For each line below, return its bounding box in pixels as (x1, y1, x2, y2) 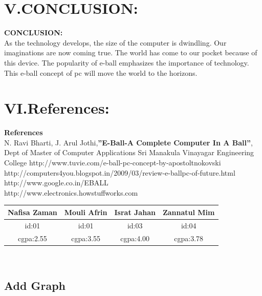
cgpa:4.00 (120, 232, 150, 243)
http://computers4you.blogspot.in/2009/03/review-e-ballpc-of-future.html (4, 167, 235, 178)
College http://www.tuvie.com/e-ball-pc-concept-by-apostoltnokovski (4, 157, 221, 167)
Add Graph (4, 277, 65, 293)
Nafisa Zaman (8, 206, 57, 217)
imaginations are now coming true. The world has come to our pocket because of (4, 47, 257, 58)
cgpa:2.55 (17, 232, 47, 243)
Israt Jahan (114, 206, 156, 217)
